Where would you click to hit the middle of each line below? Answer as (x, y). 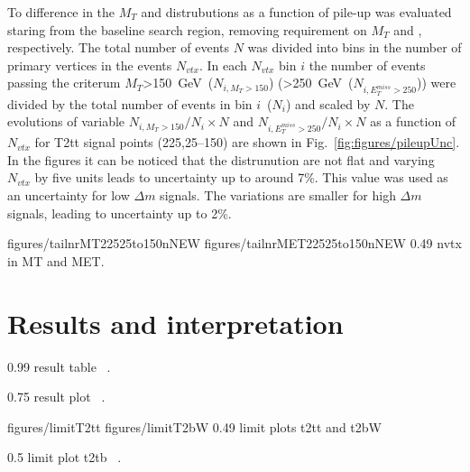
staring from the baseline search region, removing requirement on (187, 29)
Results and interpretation (175, 323)
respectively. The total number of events (118, 47)
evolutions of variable (66, 121)
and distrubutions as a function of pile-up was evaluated (296, 12)
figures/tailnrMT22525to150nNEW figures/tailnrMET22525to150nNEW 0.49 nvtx (235, 243)
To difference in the (61, 12)
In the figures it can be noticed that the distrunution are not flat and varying (221, 159)
